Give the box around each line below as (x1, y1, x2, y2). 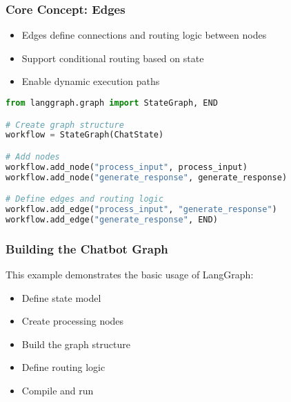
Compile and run (21, 383, 94, 398)
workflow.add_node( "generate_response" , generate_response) (6, 172, 288, 182)
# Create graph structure (6, 119, 124, 130)
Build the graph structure (21, 336, 130, 351)
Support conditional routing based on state (21, 50, 204, 65)
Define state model (21, 290, 101, 305)
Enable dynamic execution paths (21, 74, 160, 88)
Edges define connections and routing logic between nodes (21, 28, 267, 42)
